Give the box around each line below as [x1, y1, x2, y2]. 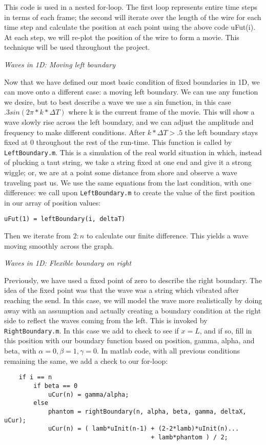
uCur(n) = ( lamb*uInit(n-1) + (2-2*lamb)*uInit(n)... [48, 425, 239, 433]
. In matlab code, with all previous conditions [96, 345, 240, 356]
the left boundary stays [185, 126, 258, 137]
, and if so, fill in [199, 325, 252, 336]
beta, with [4, 345, 36, 356]
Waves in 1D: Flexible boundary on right [4, 257, 132, 268]
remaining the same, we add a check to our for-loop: [4, 355, 168, 366]
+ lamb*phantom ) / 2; [151, 433, 228, 441]
